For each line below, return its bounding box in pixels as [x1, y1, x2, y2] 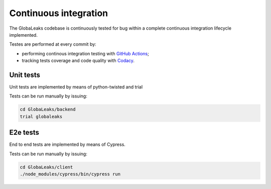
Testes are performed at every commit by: [9, 41, 96, 47]
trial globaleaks [20, 114, 63, 119]
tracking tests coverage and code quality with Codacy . [22, 58, 135, 64]
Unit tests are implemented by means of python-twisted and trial [9, 84, 143, 90]
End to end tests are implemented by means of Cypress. [9, 141, 125, 148]
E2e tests [9, 128, 40, 137]
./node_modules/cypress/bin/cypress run [20, 171, 120, 177]
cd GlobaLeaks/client [20, 164, 73, 170]
